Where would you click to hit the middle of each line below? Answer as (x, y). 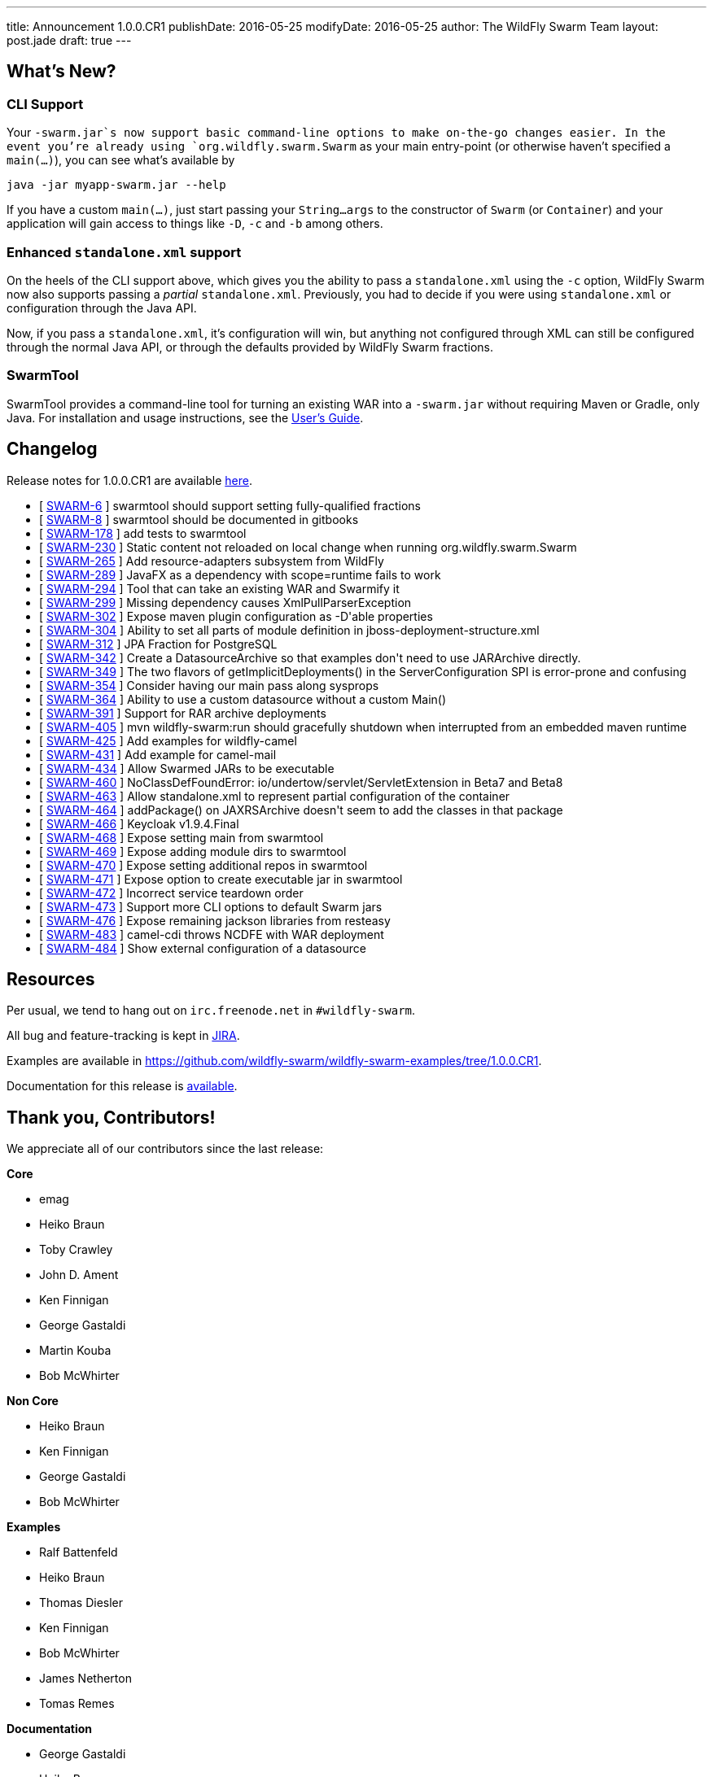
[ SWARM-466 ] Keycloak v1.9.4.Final (139, 823)
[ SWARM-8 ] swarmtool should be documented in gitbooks (199, 519)
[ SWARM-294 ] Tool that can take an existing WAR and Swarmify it (219, 588)
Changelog (52, 449)
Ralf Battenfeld (79, 1552)
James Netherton (85, 1679)
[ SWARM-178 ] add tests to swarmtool (143, 533)
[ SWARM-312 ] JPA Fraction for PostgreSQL (158, 644)
